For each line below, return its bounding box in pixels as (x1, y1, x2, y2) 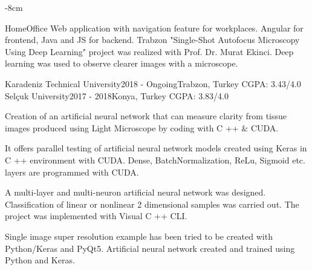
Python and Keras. (5, 254, 75, 266)
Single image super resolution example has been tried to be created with (5, 229, 273, 242)
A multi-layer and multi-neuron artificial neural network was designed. (5, 186, 266, 199)
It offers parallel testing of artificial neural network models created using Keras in (5, 142, 307, 154)
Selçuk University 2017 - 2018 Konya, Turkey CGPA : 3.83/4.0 (5, 89, 229, 102)
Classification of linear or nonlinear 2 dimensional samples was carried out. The (5, 197, 299, 210)
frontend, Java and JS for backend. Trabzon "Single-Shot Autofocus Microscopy (5, 33, 300, 46)
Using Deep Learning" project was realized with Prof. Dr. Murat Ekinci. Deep (5, 45, 294, 58)
